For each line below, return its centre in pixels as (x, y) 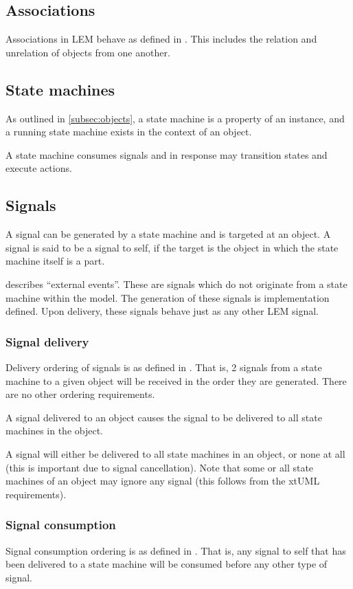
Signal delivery (47, 341)
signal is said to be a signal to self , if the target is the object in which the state (172, 247)
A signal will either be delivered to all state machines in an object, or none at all (175, 453)
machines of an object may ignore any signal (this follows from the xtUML (163, 481)
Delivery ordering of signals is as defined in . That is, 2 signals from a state (164, 367)
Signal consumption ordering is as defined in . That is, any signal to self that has (176, 550)
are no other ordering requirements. (80, 394)
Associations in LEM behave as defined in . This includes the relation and (161, 39)
